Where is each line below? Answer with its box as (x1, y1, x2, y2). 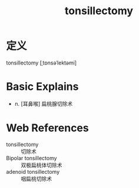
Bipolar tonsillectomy (6, 154, 57, 161)
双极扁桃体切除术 (21, 161, 62, 168)
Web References (6, 121, 90, 135)
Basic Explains (6, 80, 79, 93)
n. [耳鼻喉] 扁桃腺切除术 (14, 100, 73, 107)
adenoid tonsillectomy (6, 168, 60, 175)
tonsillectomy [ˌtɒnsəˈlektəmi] (6, 59, 77, 66)
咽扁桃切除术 (21, 175, 52, 182)
